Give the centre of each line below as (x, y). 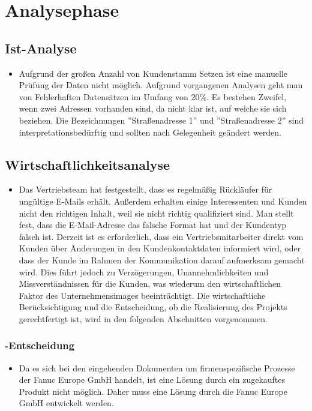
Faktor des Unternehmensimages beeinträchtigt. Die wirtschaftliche (142, 295)
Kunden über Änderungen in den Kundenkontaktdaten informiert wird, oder (160, 248)
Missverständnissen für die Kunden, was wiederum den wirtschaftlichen (150, 283)
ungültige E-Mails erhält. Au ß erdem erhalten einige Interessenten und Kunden (163, 201)
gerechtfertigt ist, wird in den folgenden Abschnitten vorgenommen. (143, 318)
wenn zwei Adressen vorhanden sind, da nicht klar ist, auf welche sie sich (153, 108)
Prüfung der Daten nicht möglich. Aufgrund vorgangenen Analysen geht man (161, 85)
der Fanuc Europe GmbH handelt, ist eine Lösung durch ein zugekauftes (152, 379)
